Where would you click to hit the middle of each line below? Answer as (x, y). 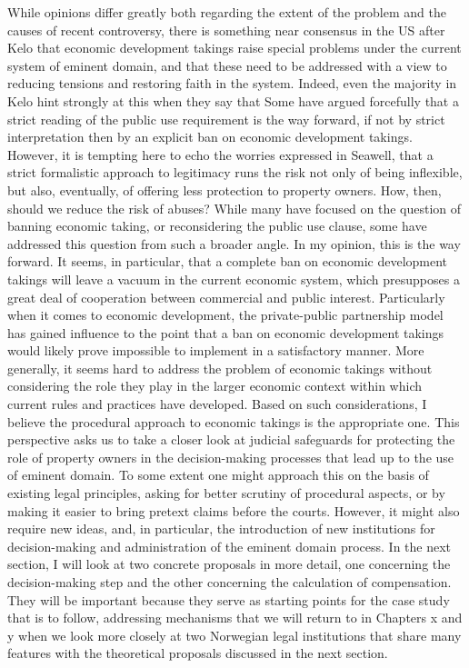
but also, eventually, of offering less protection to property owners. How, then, (225, 189)
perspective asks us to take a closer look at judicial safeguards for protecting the (231, 439)
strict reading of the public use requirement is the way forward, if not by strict (226, 119)
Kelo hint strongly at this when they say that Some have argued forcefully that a (233, 100)
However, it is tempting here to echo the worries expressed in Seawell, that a (220, 154)
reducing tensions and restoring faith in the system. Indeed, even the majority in (232, 83)
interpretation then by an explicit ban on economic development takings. (210, 137)
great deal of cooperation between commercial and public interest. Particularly (226, 297)
